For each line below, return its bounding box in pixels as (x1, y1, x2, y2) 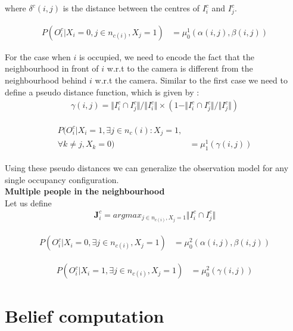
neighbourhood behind (5, 73, 87, 86)
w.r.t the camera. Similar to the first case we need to (95, 73, 288, 86)
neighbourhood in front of (5, 62, 99, 75)
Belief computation (5, 304, 164, 328)
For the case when (5, 50, 71, 63)
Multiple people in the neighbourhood (5, 185, 165, 197)
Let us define (5, 196, 52, 209)
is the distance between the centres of (63, 2, 200, 14)
